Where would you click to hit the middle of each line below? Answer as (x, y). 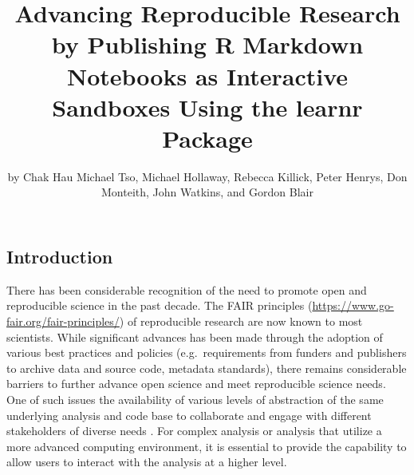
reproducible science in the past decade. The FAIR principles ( (160, 305)
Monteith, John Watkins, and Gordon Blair (207, 192)
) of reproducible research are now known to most (241, 321)
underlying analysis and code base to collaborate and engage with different (189, 415)
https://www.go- (353, 305)
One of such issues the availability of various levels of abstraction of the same (195, 400)
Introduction (60, 257)
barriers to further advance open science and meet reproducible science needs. (196, 384)
